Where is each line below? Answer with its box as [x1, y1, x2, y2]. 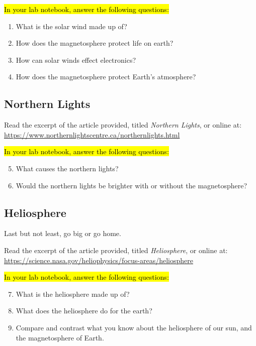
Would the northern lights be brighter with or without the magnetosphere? [16, 180, 247, 190]
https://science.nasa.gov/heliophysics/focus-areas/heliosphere [4, 255, 193, 265]
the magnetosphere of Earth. [16, 332, 104, 342]
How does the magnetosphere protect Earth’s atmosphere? [16, 71, 196, 82]
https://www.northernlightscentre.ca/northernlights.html [4, 129, 180, 140]
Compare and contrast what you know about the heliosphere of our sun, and [16, 322, 252, 332]
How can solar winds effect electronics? [16, 54, 136, 65]
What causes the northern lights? [16, 163, 119, 173]
